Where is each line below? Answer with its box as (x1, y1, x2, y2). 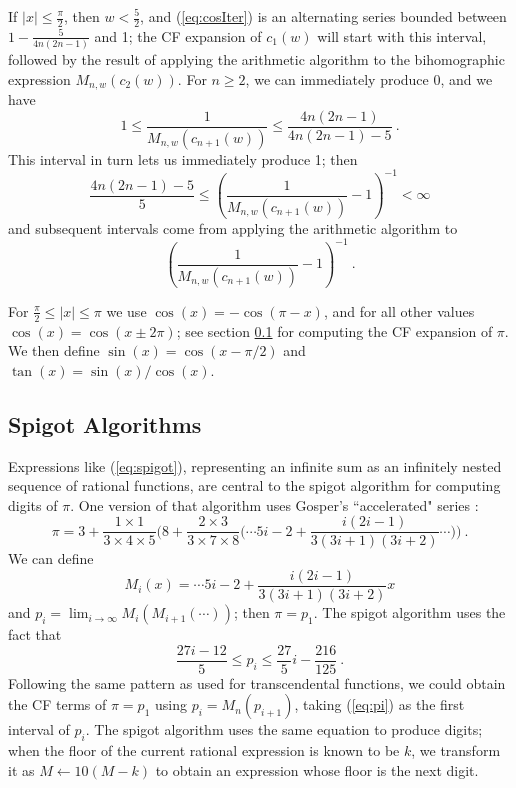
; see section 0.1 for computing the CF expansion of (176, 320, 493, 341)
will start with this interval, (317, 25, 487, 46)
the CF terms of (8, 694, 107, 715)
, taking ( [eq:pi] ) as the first (294, 694, 465, 715)
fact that (8, 624, 62, 645)
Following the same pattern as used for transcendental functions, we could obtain (8, 672, 506, 693)
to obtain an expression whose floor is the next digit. (155, 759, 479, 780)
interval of (8, 719, 70, 740)
